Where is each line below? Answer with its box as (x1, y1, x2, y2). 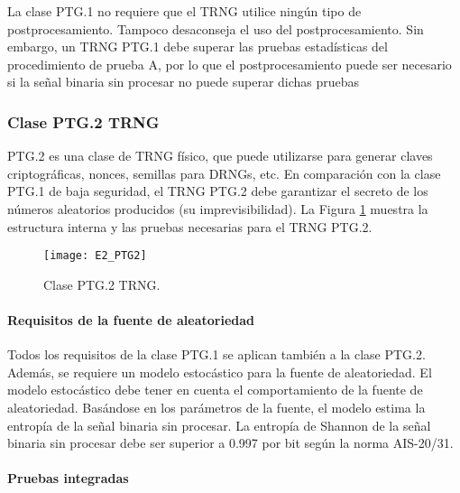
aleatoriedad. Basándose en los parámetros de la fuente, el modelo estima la (7, 397, 426, 416)
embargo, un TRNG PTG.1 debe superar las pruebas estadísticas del (7, 37, 388, 56)
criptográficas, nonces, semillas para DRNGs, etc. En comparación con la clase (7, 163, 441, 182)
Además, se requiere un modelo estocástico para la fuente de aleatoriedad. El (7, 362, 432, 381)
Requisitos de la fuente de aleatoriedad (7, 311, 254, 329)
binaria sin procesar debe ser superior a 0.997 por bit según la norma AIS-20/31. (7, 433, 454, 452)
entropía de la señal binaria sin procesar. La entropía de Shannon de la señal (7, 415, 431, 434)
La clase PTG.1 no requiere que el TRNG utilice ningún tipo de (7, 2, 362, 20)
